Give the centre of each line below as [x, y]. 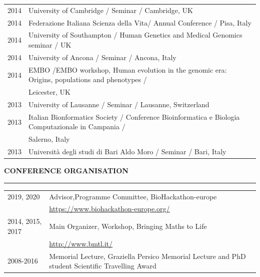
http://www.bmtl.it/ [81, 243]
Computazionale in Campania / [77, 126]
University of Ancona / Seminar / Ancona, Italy [102, 57]
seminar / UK [50, 45]
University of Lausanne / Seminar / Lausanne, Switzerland [119, 104]
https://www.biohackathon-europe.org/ [109, 209]
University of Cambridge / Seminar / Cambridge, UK [111, 10]
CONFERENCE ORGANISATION [66, 171]
